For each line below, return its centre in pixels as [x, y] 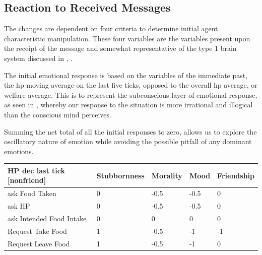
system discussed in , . [39, 58]
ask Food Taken [32, 193]
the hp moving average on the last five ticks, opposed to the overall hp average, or [131, 85]
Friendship [236, 175]
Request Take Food [37, 231]
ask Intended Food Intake [47, 218]
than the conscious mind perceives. [58, 114]
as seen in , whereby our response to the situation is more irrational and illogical [128, 105]
